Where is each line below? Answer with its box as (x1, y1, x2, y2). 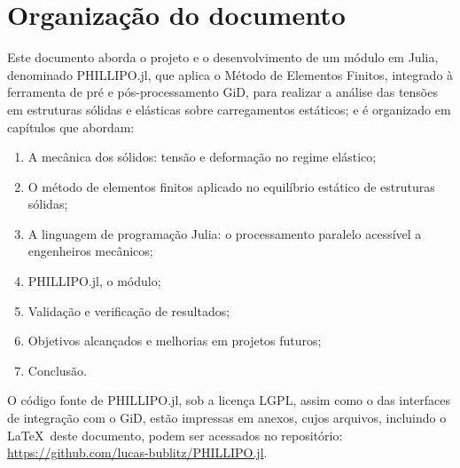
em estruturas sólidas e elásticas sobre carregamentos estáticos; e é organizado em (7, 99, 451, 118)
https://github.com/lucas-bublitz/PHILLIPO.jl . (7, 443, 268, 462)
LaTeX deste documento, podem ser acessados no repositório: (7, 425, 343, 444)
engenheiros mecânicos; (27, 242, 153, 260)
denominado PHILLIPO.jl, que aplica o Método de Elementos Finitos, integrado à (7, 65, 454, 83)
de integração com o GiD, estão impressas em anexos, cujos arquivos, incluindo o (7, 409, 447, 427)
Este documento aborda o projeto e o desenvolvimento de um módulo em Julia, (7, 48, 439, 67)
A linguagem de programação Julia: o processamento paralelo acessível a (27, 224, 422, 242)
